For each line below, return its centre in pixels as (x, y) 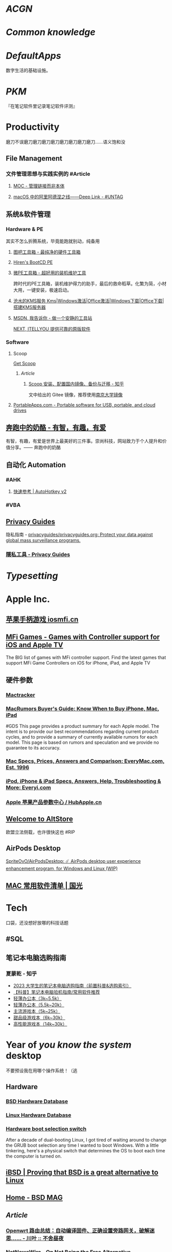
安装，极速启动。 (54, 290)
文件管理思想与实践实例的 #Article (48, 174)
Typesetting (32, 576)
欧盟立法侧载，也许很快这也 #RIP (41, 832)
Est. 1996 (18, 768)
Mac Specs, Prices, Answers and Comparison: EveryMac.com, (85, 761)
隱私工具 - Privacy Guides (38, 555)
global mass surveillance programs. (43, 540)
